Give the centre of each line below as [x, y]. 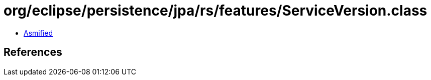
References [33, 52]
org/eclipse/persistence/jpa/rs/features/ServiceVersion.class [215, 11]
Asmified [38, 33]
